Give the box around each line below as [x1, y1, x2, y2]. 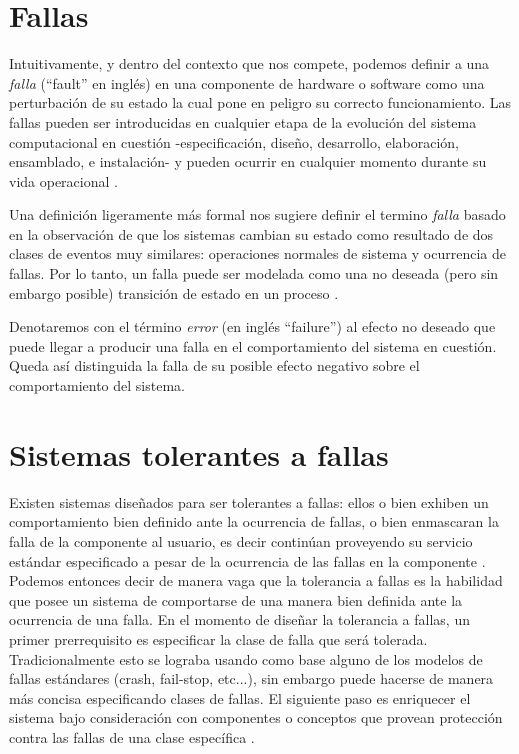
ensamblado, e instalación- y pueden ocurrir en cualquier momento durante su [9, 151, 487, 172]
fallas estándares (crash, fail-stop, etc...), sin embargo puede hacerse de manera [9, 668, 494, 689]
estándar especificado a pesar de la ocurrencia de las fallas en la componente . [9, 550, 486, 571]
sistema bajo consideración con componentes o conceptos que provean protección [9, 707, 503, 728]
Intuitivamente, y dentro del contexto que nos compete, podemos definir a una [9, 53, 490, 74]
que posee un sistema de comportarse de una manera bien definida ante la [9, 589, 463, 610]
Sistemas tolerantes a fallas [9, 433, 389, 474]
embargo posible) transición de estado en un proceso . [9, 282, 339, 303]
